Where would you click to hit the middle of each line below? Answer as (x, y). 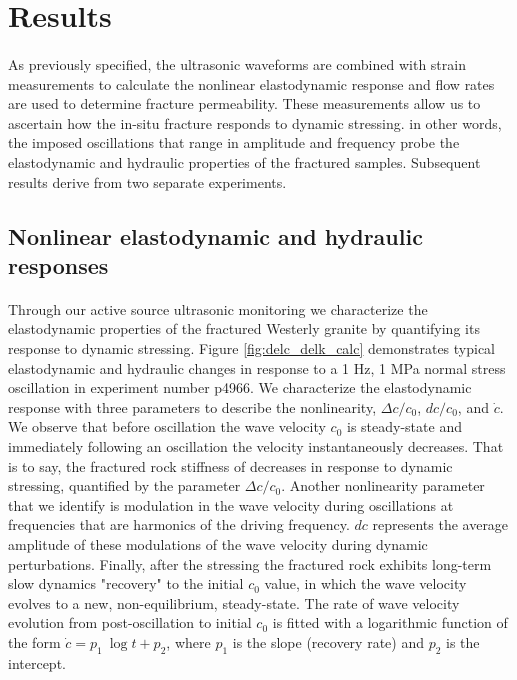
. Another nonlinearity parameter (383, 485)
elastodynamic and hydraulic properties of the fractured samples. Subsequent (244, 161)
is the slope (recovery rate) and (328, 641)
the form (34, 641)
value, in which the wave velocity (365, 583)
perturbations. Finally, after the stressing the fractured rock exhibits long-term (250, 563)
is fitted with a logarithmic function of (390, 622)
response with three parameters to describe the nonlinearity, (192, 406)
